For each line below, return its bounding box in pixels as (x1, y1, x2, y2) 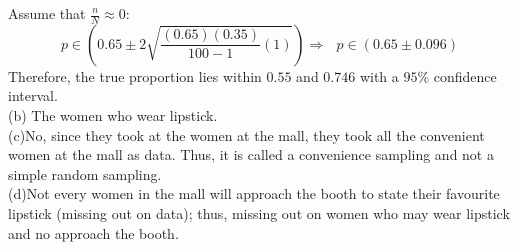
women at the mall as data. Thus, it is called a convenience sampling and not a (8, 144, 494, 165)
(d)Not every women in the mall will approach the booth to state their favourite (8, 183, 500, 204)
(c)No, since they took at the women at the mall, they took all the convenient (8, 124, 485, 145)
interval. (8, 85, 58, 106)
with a (359, 65, 399, 86)
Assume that (8, 3, 86, 23)
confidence (433, 65, 497, 86)
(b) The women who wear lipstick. (8, 105, 218, 126)
